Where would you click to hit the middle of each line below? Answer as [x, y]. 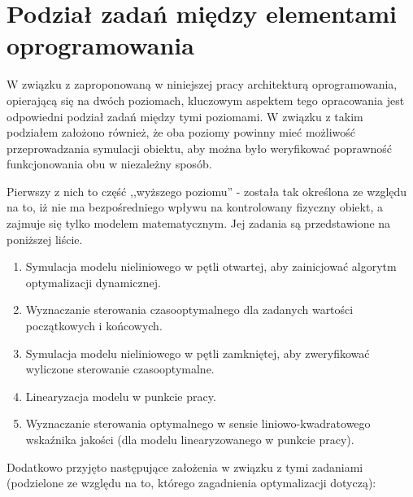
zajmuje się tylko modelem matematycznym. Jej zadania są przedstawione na [199, 223]
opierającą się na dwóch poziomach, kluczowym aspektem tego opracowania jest [206, 100]
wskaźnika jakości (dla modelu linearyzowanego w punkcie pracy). [190, 439]
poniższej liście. [45, 239]
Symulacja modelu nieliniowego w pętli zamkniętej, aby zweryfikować [198, 353]
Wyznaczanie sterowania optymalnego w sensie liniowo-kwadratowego [198, 423]
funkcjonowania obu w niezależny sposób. [109, 164]
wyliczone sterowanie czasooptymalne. [120, 369]
